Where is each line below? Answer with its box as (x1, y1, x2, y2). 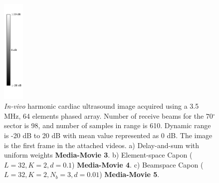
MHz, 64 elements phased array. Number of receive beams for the (4, 110, 204, 121)
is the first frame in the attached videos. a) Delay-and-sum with (4, 140, 200, 150)
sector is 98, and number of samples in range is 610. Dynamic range (4, 120, 211, 131)
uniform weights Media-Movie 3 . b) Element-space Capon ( (4, 150, 193, 160)
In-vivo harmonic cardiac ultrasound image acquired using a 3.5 (4, 101, 199, 111)
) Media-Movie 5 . (99, 169, 160, 180)
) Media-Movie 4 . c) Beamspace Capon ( (72, 159, 204, 170)
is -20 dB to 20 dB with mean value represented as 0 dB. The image (4, 130, 213, 141)
